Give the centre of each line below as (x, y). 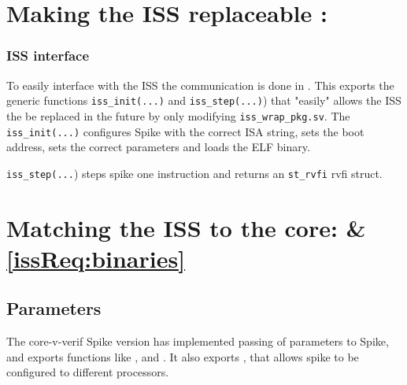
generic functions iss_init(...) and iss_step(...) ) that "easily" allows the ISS (204, 100)
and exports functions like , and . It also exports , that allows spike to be (183, 356)
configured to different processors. (88, 372)
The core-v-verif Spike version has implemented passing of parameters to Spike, (198, 341)
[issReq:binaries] (96, 258)
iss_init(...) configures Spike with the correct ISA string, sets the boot (185, 131)
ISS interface (48, 56)
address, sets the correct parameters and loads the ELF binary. (158, 147)
